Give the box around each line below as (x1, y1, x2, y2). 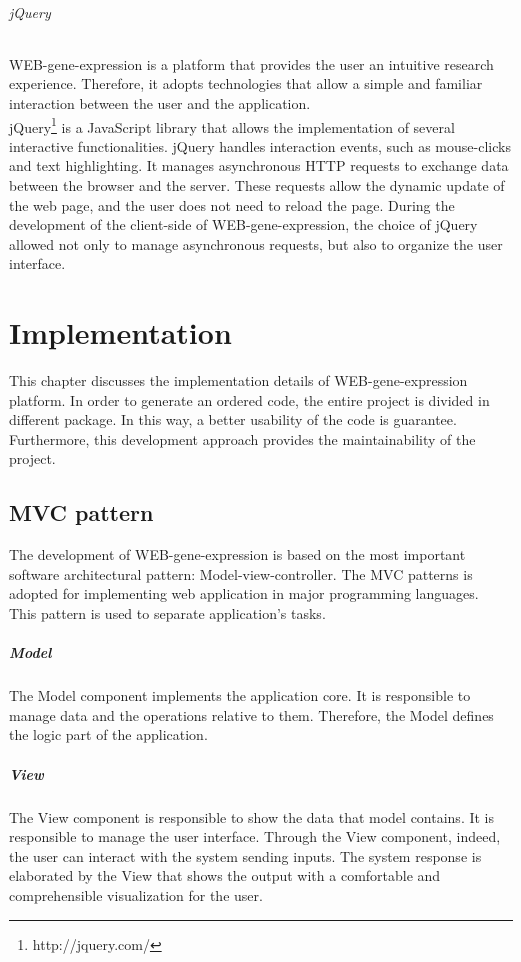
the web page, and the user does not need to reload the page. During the (9, 194, 455, 215)
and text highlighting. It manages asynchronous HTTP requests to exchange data (9, 155, 509, 176)
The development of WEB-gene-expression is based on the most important (9, 544, 466, 565)
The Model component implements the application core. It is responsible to (9, 685, 471, 706)
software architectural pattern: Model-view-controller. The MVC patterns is (9, 563, 473, 584)
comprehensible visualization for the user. (9, 884, 263, 905)
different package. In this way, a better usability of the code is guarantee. (9, 409, 457, 430)
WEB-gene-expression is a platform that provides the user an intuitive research (9, 53, 494, 74)
